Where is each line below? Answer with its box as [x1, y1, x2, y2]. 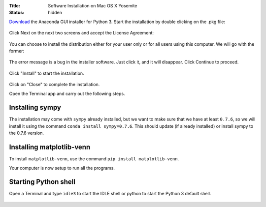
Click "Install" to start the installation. [9, 70, 84, 76]
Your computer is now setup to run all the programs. [9, 165, 115, 171]
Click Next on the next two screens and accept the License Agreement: [9, 30, 154, 36]
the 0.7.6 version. [9, 130, 44, 136]
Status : [9, 10, 25, 16]
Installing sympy [9, 103, 62, 112]
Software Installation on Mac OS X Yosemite [48, 3, 137, 8]
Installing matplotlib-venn [9, 143, 91, 151]
